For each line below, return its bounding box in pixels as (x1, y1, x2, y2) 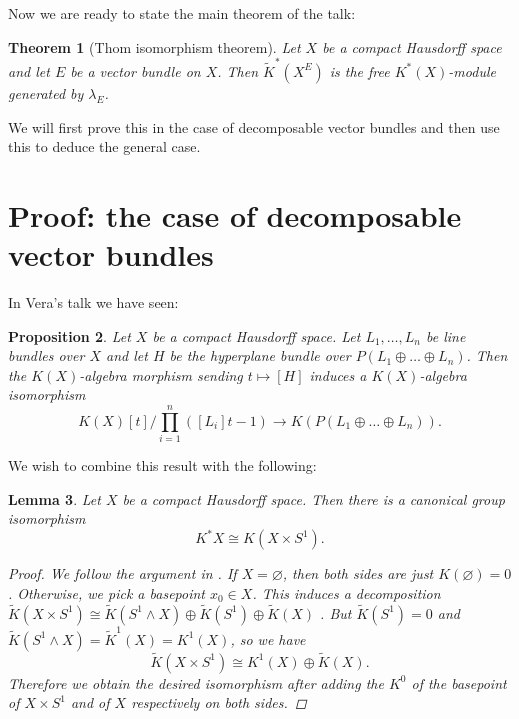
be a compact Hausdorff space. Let (152, 325, 361, 346)
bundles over (8, 345, 85, 366)
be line (426, 325, 466, 346)
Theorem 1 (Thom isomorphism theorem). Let (8, 36, 301, 57)
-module (448, 60, 496, 81)
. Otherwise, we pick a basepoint (8, 582, 205, 603)
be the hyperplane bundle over (169, 345, 351, 366)
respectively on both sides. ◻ (131, 692, 307, 713)
